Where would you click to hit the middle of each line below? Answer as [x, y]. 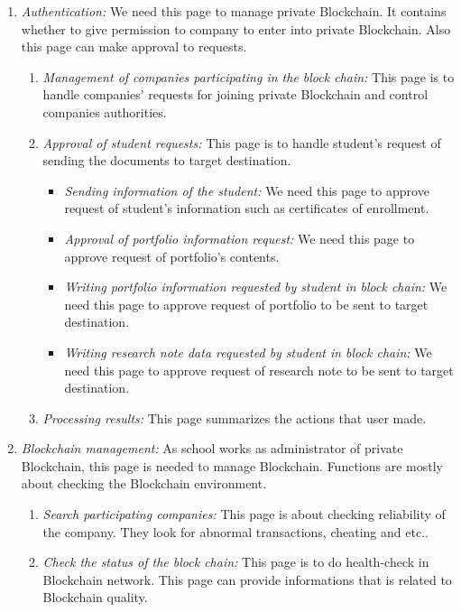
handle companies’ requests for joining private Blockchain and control [235, 94]
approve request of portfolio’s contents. [172, 256]
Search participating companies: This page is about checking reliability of [244, 514]
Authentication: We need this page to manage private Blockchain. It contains [234, 11]
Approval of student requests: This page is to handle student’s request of [242, 142]
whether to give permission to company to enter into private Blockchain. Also [236, 28]
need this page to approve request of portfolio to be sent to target [246, 304]
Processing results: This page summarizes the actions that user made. [235, 417]
